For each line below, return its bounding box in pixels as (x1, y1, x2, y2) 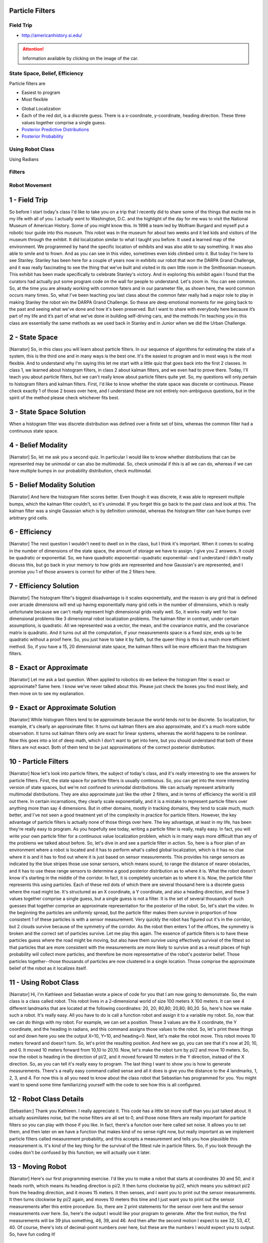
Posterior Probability (21, 133, 64, 139)
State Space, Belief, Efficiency (9, 70, 84, 77)
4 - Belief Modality (9, 441, 68, 449)
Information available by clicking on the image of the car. (22, 55, 138, 61)
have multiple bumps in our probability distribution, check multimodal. (9, 468, 152, 474)
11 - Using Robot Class (9, 978, 79, 986)
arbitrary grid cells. (9, 515, 48, 521)
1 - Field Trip (9, 195, 48, 204)
